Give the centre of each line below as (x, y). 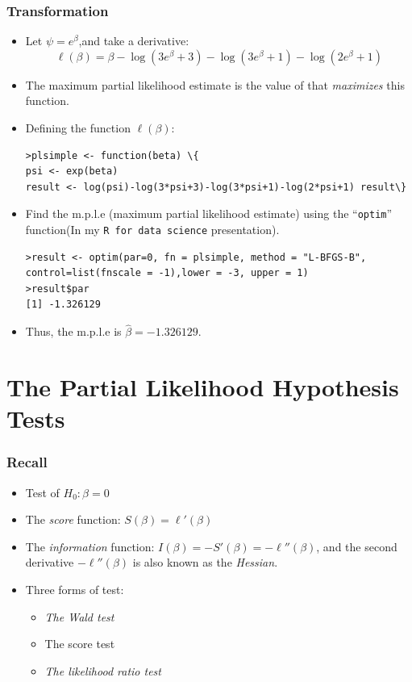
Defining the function (78, 128)
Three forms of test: (75, 590)
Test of (42, 492)
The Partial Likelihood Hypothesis (203, 387)
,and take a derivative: (134, 41)
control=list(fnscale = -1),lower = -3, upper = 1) (167, 273)
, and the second (357, 546)
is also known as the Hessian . (205, 562)
